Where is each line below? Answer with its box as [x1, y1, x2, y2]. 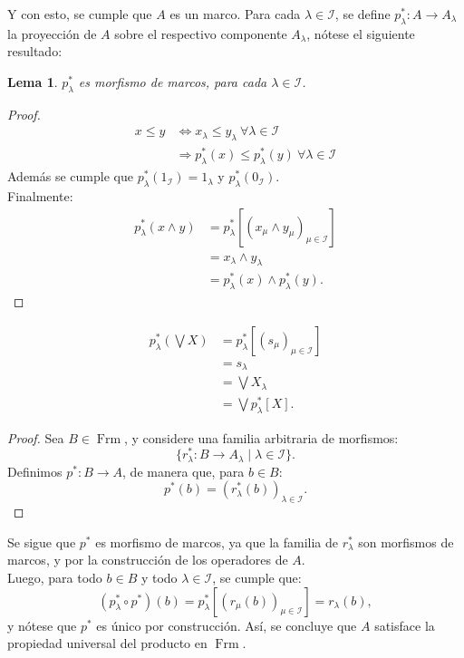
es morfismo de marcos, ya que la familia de [95, 532, 339, 551]
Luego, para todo [7, 568, 102, 587]
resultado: [7, 42, 63, 61]
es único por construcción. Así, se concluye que [96, 615, 357, 634]
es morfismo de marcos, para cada [78, 72, 267, 91]
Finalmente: [7, 186, 73, 205]
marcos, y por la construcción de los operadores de [7, 550, 288, 569]
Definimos [7, 461, 63, 480]
